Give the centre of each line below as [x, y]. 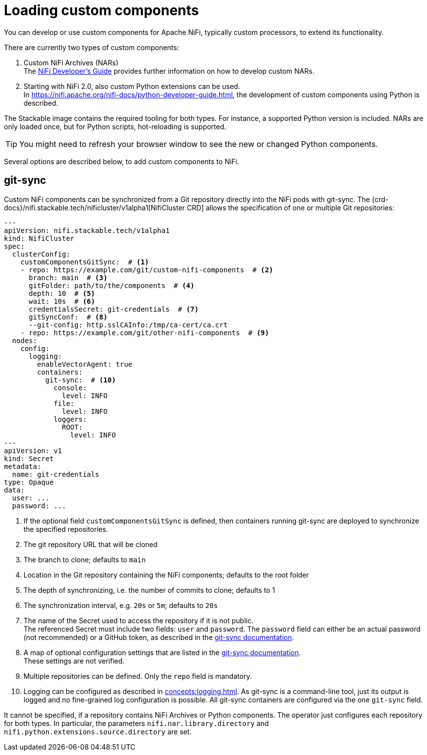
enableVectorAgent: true [85, 364]
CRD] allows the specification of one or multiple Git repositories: [291, 207]
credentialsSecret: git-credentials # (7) [114, 309]
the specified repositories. [66, 529]
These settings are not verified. [74, 661]
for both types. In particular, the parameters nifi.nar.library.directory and [136, 723]
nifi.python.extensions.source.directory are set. [98, 731]
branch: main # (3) [68, 277]
